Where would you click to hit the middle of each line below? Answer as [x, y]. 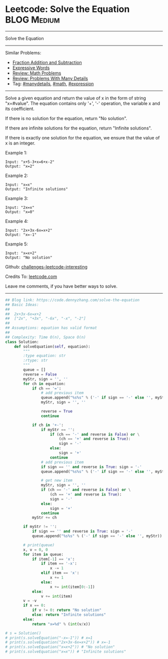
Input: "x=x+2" [21, 253]
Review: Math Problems [37, 73]
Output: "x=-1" [21, 234]
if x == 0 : [34, 605]
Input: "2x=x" [20, 207]
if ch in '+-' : [48, 425]
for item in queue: [43, 554]
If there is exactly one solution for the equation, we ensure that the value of [82, 137]
